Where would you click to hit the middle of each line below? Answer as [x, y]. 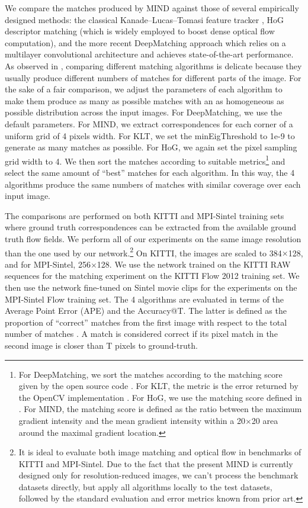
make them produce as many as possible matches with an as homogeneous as [145, 100]
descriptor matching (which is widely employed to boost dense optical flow [140, 31]
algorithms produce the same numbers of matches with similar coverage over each [153, 184]
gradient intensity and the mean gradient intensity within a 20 [132, 420]
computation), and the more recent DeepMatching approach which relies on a [145, 42]
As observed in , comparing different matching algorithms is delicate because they [153, 65]
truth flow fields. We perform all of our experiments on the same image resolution [153, 238]
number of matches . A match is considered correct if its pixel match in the [141, 334]
